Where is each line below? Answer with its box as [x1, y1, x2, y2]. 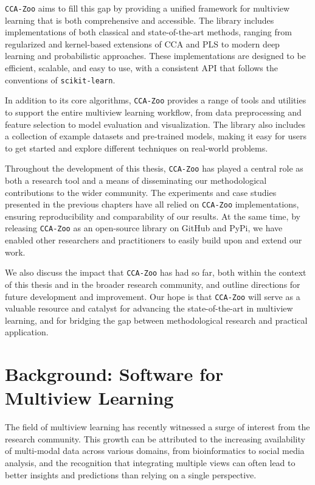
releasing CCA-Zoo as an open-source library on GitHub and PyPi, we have [5, 222, 283, 234]
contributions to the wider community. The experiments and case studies [5, 186, 277, 198]
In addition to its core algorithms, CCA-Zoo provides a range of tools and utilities [5, 94, 306, 106]
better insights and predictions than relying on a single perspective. [5, 468, 257, 481]
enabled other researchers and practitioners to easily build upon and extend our [5, 234, 302, 246]
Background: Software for [5, 361, 224, 386]
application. [5, 326, 49, 338]
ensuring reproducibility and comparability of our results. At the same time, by [5, 209, 300, 222]
